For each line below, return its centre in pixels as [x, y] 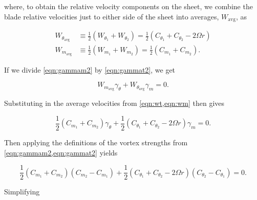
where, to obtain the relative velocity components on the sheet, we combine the [128, 6]
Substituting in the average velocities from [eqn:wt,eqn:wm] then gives [114, 103]
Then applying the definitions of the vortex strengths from [96, 142]
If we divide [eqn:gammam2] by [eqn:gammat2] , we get [90, 69]
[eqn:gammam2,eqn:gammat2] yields [61, 152]
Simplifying [22, 192]
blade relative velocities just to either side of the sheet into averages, [112, 16]
